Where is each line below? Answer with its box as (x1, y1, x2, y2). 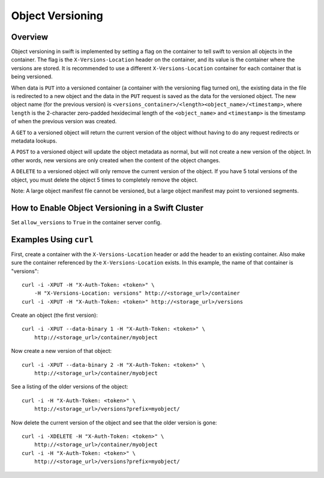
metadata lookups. (11, 137, 57, 144)
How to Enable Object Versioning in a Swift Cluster (11, 203, 204, 213)
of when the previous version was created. (11, 118, 117, 125)
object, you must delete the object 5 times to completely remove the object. (11, 176, 198, 183)
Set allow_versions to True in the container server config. (11, 218, 162, 225)
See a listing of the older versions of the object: (11, 383, 128, 390)
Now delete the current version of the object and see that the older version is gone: (11, 418, 217, 426)
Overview (11, 32, 49, 42)
